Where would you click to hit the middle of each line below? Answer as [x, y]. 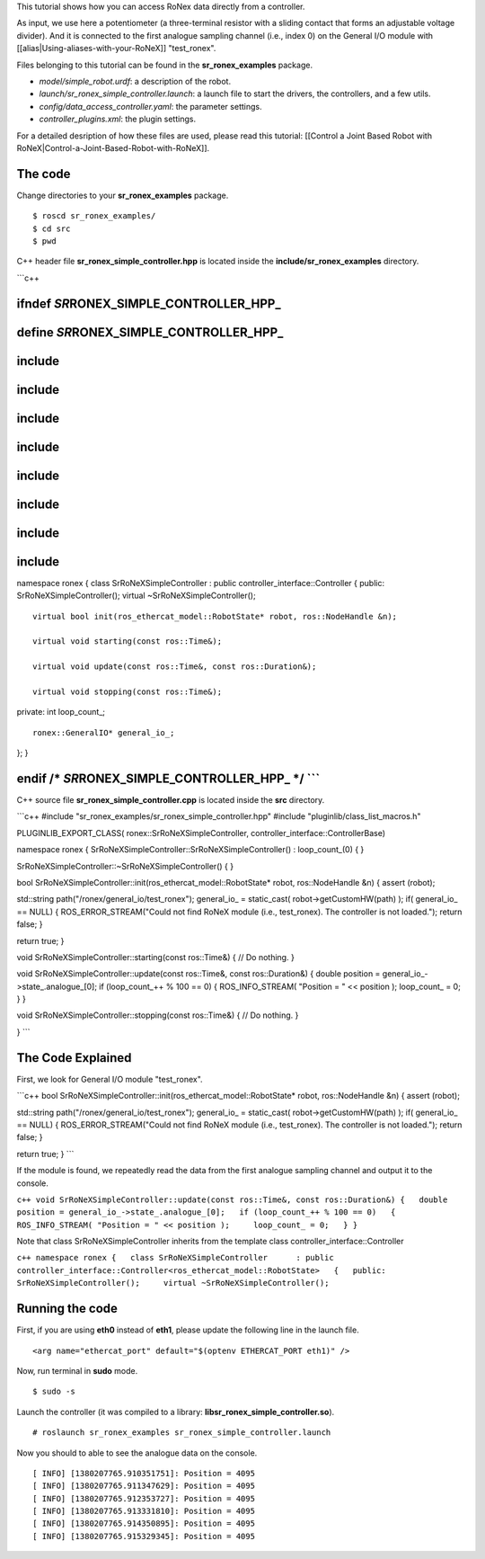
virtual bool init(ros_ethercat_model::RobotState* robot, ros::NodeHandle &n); [215, 616]
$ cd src [52, 228]
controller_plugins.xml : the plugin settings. [118, 119]
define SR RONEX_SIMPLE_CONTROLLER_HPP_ [150, 332]
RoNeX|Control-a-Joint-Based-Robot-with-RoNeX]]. [113, 147]
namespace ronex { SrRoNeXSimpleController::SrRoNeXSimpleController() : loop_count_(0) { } [190, 850]
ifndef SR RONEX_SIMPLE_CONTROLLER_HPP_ [149, 303]
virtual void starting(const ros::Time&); [128, 641]
